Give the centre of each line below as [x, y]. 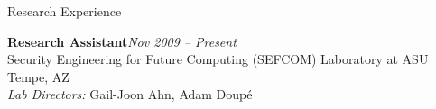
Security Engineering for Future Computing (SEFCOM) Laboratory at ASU [218, 59]
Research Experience [65, 11]
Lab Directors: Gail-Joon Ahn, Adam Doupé [130, 94]
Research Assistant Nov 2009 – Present [122, 41]
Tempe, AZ [38, 76]
